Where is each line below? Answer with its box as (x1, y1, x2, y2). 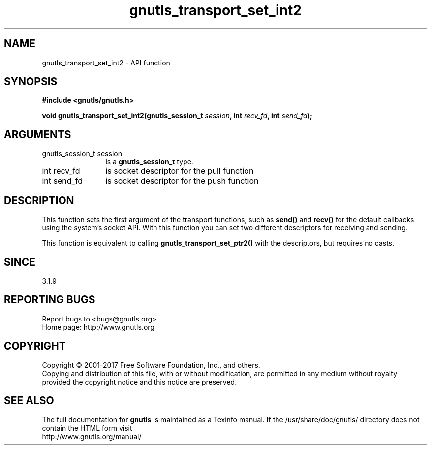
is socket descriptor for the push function (105, 176, 259, 186)
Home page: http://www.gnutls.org (42, 322, 154, 331)
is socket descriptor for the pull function (105, 166, 254, 176)
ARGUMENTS (4, 128, 71, 141)
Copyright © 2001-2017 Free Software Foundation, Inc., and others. (42, 360, 260, 369)
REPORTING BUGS (4, 293, 95, 306)
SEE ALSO (4, 394, 54, 407)
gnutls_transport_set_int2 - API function (42, 58, 170, 67)
